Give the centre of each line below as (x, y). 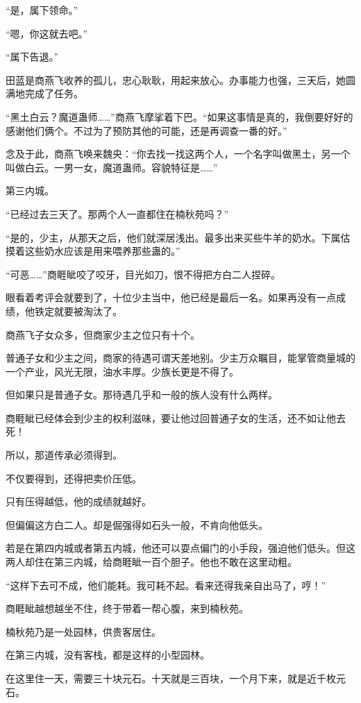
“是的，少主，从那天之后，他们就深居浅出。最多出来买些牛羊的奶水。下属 (173, 237)
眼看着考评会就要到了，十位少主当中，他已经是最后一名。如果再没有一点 (171, 297)
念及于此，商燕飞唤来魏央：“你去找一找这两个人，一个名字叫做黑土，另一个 (178, 154)
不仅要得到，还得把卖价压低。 (74, 478)
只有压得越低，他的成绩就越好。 (78, 501)
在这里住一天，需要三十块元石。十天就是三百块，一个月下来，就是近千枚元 (176, 678)
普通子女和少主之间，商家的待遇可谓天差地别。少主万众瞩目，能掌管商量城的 (180, 358)
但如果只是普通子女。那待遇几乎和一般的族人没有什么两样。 (142, 395)
